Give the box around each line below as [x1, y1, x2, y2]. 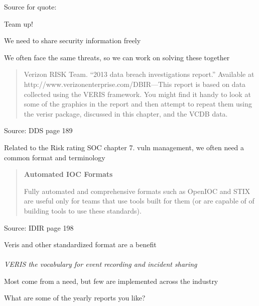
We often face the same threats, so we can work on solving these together [4, 52, 230, 62]
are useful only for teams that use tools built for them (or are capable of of [24, 195, 254, 206]
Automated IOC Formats [24, 169, 113, 179]
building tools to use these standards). [24, 205, 142, 216]
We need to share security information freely [4, 35, 141, 46]
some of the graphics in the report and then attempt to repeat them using [24, 98, 252, 109]
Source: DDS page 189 [4, 125, 73, 136]
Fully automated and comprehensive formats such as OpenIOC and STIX [24, 185, 250, 196]
